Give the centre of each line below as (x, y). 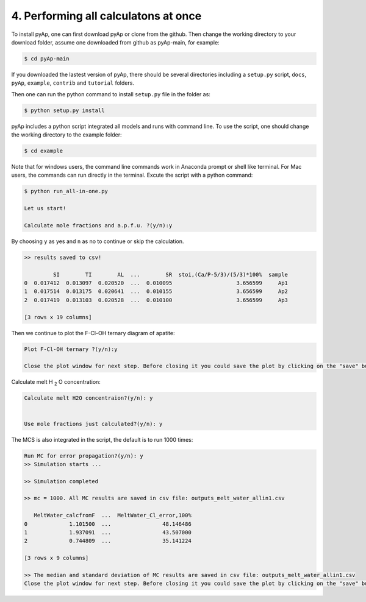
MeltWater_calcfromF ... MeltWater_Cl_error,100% (113, 515)
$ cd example (44, 151)
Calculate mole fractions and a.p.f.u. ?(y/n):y (98, 225)
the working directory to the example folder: (66, 135)
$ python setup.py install (64, 110)
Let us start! (45, 208)
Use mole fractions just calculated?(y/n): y (93, 424)
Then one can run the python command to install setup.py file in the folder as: (111, 94)
